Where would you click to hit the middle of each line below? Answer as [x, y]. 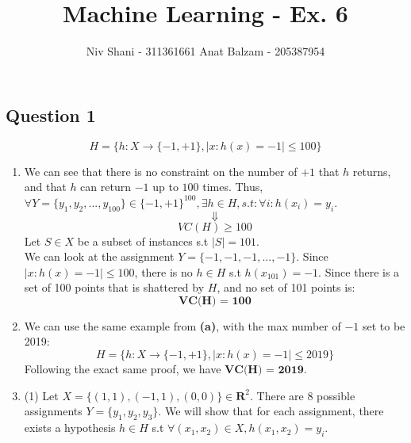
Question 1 [51, 115]
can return [106, 187]
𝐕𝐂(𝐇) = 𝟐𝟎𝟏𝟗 [264, 370]
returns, [372, 171]
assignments [53, 411]
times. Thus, [233, 187]
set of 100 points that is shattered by [114, 287]
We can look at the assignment [99, 256]
